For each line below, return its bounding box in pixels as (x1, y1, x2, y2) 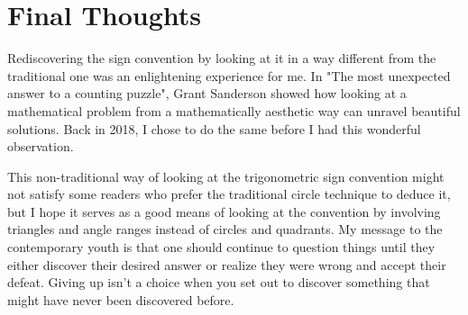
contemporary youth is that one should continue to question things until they (7, 238, 436, 256)
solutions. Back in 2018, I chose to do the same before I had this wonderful (7, 119, 421, 138)
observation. (7, 137, 74, 156)
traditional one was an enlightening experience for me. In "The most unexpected (7, 66, 451, 85)
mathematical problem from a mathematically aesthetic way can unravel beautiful (7, 101, 461, 120)
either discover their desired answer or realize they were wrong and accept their (7, 255, 446, 274)
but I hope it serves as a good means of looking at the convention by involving (7, 202, 441, 220)
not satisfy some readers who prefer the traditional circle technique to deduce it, (7, 184, 451, 203)
